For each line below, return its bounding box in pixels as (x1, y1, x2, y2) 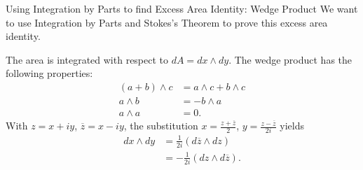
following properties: (6, 66, 93, 80)
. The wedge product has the (228, 52, 352, 66)
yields (280, 118, 304, 133)
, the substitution (123, 118, 198, 133)
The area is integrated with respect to (6, 52, 169, 66)
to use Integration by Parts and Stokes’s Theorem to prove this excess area (6, 15, 328, 29)
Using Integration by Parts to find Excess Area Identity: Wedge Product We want (6, 1, 358, 15)
